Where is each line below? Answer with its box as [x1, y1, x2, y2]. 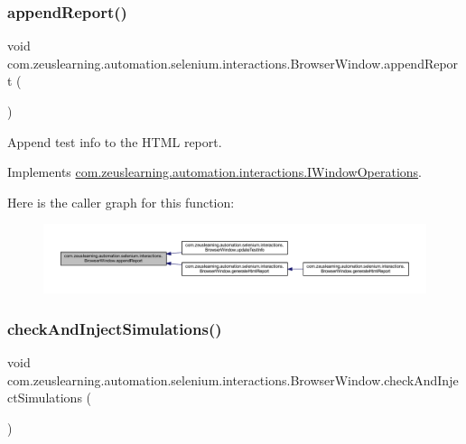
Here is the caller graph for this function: [7, 192, 235, 211]
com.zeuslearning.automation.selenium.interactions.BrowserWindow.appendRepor [7, 53, 459, 72]
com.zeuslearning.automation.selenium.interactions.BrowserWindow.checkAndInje [7, 370, 459, 389]
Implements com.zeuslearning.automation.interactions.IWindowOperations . [7, 162, 422, 181]
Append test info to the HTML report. [7, 132, 222, 151]
